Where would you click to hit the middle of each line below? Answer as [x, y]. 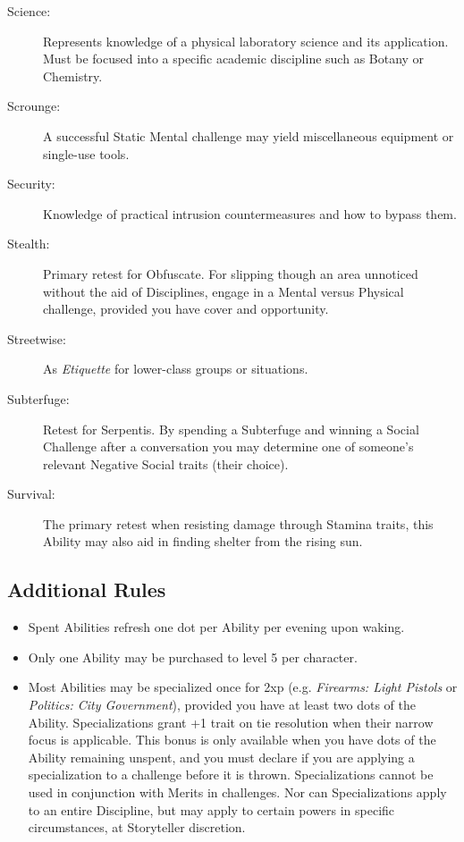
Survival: [31, 494]
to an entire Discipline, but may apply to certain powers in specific [211, 809]
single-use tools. [86, 153]
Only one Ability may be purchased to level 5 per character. [193, 657]
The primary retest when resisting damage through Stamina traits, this [238, 523]
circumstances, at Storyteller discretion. [137, 827]
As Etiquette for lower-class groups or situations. [176, 369]
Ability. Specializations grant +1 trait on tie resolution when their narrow [231, 722]
